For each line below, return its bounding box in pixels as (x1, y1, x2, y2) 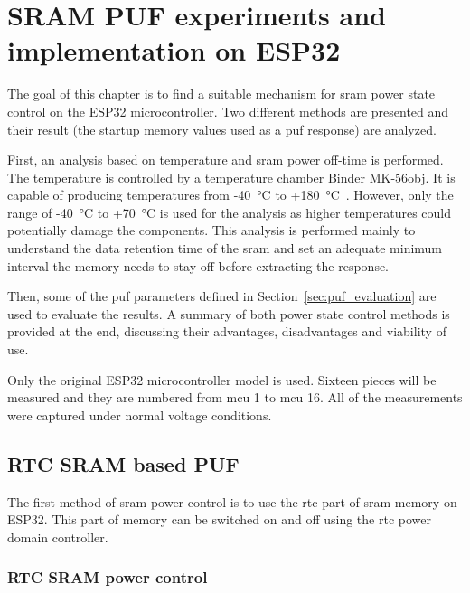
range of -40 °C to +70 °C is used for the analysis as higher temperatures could (7, 202, 452, 221)
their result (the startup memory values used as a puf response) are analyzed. (7, 119, 437, 138)
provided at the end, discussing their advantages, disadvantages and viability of (7, 322, 446, 341)
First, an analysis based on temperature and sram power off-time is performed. (7, 150, 444, 169)
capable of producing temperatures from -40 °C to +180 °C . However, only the (7, 185, 454, 204)
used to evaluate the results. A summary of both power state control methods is (7, 304, 450, 323)
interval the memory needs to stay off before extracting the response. (7, 256, 390, 275)
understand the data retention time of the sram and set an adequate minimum (7, 239, 443, 258)
